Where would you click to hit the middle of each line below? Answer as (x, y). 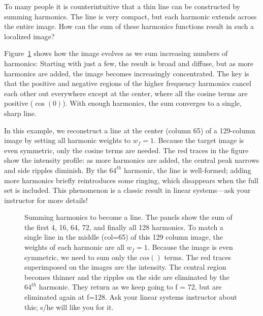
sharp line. (20, 113)
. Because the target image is (199, 140)
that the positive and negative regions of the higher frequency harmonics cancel (128, 83)
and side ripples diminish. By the (56, 170)
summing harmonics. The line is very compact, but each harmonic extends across (130, 16)
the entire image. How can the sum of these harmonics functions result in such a (129, 26)
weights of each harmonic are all (74, 247)
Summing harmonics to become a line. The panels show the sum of (128, 217)
